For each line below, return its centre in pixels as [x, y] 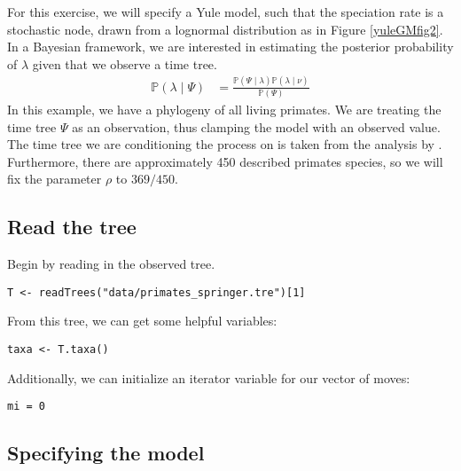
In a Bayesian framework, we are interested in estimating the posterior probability [230, 47]
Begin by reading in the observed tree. [111, 264]
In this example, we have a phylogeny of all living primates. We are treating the [224, 110]
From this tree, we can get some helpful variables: [142, 321]
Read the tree [72, 227]
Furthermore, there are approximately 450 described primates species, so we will [225, 161]
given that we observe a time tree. [125, 63]
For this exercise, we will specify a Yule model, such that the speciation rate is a [226, 12]
